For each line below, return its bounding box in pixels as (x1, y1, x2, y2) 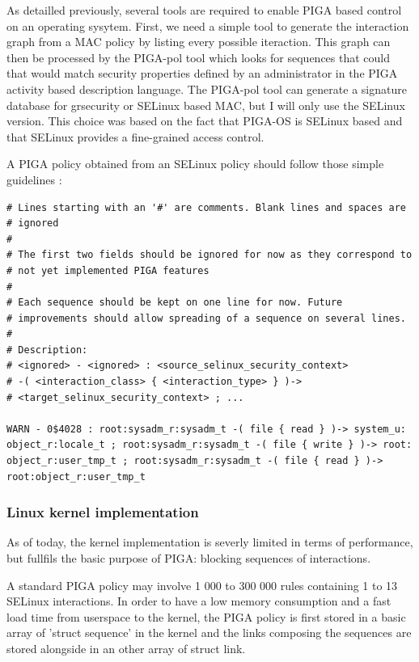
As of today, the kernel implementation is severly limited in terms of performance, (6, 533, 413, 550)
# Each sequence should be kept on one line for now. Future (6, 297, 343, 309)
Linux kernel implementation (6, 502, 199, 522)
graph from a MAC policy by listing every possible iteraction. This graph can (6, 33, 391, 50)
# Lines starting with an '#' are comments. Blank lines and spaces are (6, 201, 406, 213)
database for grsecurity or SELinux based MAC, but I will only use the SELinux (6, 96, 405, 113)
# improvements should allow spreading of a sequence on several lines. (6, 312, 406, 324)
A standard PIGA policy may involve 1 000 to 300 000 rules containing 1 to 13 (6, 576, 398, 593)
